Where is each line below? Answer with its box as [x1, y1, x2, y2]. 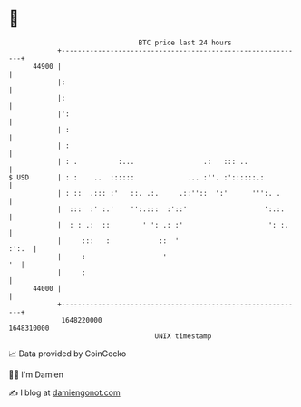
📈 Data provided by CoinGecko [8, 348, 127, 359]
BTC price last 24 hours [138, 38, 232, 47]
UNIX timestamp [154, 331, 212, 341]
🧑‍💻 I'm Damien [8, 369, 64, 380]
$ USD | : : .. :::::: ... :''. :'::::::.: [8, 172, 265, 182]
